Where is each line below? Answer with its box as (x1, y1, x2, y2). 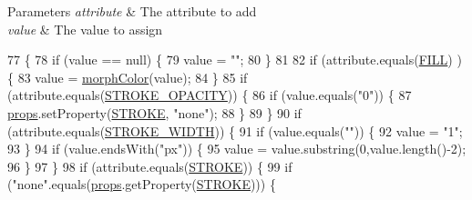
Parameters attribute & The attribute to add (7, 2, 257, 20)
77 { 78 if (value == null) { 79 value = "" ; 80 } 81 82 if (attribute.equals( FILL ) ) (7, 50, 462, 69)
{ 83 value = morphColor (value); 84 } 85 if (7, 67, 248, 86)
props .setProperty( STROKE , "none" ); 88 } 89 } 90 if (7, 103, 302, 122)
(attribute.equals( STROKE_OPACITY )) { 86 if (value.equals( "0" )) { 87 (7, 85, 412, 105)
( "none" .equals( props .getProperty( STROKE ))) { (7, 175, 276, 194)
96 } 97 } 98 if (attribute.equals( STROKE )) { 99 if (7, 156, 292, 175)
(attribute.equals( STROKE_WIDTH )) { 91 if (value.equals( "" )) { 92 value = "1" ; (7, 121, 463, 140)
